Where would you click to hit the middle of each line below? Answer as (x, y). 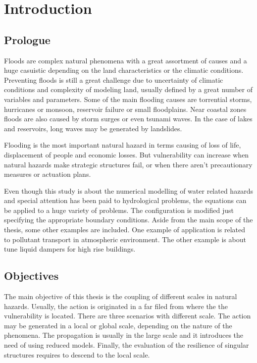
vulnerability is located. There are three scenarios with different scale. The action (128, 316)
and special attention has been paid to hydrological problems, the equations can (125, 200)
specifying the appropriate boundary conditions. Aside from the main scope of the (128, 220)
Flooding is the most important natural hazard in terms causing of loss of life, (123, 145)
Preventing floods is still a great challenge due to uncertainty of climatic (114, 79)
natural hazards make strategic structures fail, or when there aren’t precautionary (128, 164)
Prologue (27, 39)
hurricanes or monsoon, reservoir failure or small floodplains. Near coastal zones (125, 109)
